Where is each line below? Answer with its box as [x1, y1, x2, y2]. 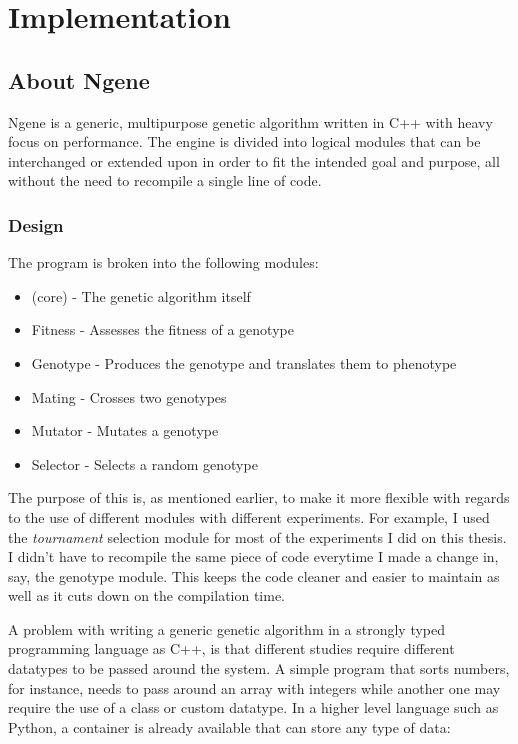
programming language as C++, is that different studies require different [8, 638, 455, 659]
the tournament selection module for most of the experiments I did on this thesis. [8, 526, 507, 547]
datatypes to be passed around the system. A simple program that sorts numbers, [8, 658, 510, 679]
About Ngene [8, 64, 150, 95]
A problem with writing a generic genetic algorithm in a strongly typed [8, 618, 446, 639]
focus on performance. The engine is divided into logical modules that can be [8, 131, 481, 152]
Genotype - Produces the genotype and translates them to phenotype [31, 352, 457, 373]
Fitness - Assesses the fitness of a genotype [31, 319, 294, 340]
